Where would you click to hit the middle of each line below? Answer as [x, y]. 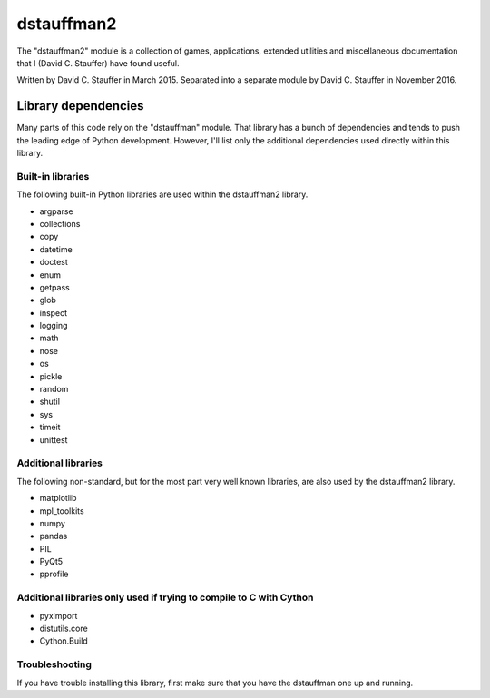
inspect [54, 312]
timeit [50, 428]
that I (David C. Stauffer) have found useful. [98, 63]
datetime [56, 249]
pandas [54, 536]
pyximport [59, 615]
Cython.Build [64, 641]
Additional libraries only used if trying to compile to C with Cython [165, 597]
